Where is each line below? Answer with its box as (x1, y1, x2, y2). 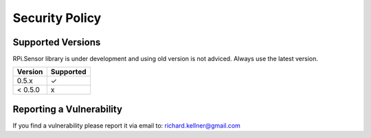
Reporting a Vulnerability (12, 103, 123, 115)
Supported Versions (12, 36, 101, 48)
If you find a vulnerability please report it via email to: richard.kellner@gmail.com (12, 121, 240, 130)
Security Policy (12, 10, 102, 25)
